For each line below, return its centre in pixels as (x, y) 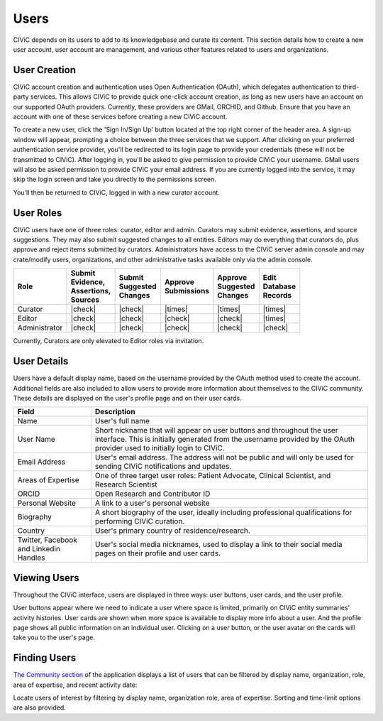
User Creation (44, 70)
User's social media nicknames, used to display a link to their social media (219, 545)
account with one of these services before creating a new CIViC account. (120, 116)
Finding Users (45, 658)
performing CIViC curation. (140, 521)
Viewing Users (46, 578)
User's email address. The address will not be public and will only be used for (224, 457)
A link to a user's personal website (152, 503)
